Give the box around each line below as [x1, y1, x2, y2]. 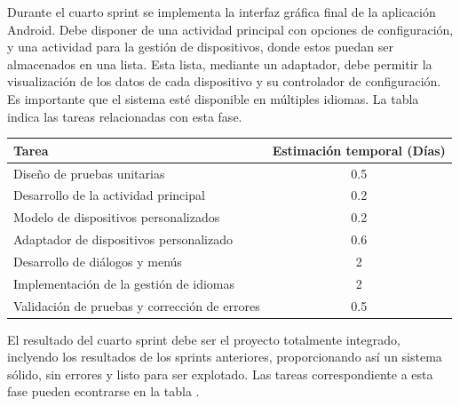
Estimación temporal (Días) [272, 140, 446, 159]
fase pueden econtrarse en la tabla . [7, 382, 200, 401]
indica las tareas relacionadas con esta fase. [7, 107, 242, 125]
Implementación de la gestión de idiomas [13, 274, 235, 292]
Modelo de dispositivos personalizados [13, 208, 220, 227]
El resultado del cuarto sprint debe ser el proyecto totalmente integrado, [7, 330, 401, 348]
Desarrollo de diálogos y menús [13, 251, 182, 270]
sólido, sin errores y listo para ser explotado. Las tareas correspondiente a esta [7, 364, 433, 383]
